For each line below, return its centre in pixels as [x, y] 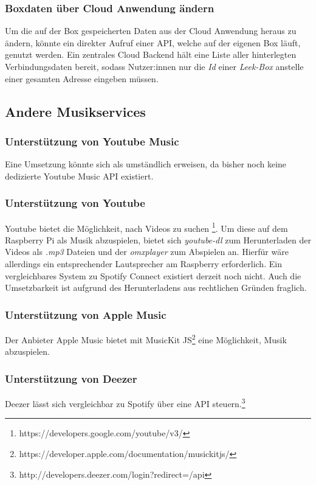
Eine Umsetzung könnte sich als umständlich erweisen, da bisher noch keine [146, 164]
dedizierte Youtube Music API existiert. [79, 176]
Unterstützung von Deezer [71, 378]
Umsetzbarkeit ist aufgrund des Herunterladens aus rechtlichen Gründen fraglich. [156, 288]
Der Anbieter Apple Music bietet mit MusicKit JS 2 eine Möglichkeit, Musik [146, 339]
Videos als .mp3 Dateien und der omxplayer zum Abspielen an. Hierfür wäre [147, 252]
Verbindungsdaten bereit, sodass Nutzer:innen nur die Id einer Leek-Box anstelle [154, 66]
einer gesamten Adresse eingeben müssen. [82, 78]
